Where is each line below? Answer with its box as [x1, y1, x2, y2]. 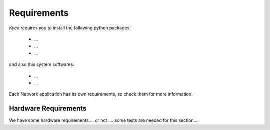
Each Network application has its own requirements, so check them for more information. [9, 91, 193, 97]
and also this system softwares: [9, 61, 74, 67]
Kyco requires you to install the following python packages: [9, 25, 131, 31]
